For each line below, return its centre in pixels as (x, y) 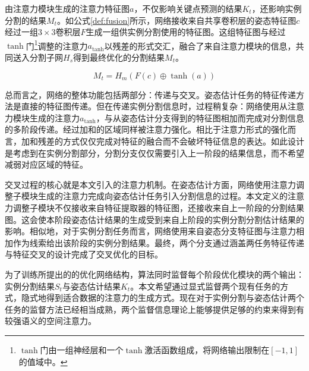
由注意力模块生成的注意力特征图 (67, 8)
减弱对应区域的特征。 (46, 164)
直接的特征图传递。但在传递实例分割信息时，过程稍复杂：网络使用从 (154, 106)
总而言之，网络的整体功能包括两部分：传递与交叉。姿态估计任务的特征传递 (150, 94)
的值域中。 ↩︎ (43, 361)
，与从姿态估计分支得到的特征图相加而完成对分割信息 (200, 117)
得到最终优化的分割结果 (119, 57)
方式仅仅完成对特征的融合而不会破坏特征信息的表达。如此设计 (183, 141)
